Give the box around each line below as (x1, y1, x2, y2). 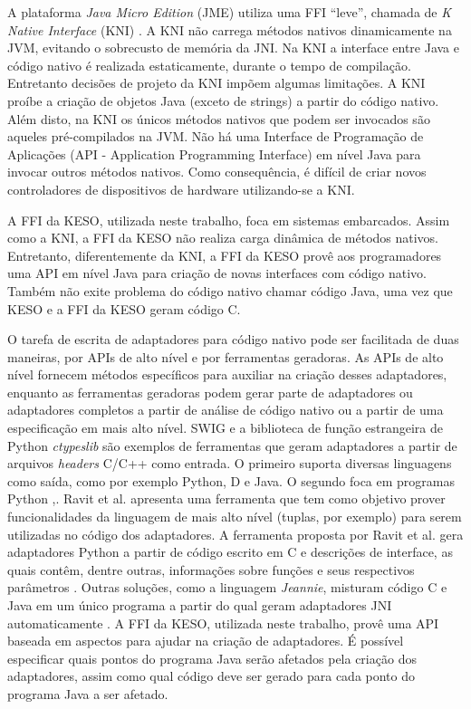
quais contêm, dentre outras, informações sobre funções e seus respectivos (7, 560, 415, 579)
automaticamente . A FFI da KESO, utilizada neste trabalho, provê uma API (7, 613, 439, 632)
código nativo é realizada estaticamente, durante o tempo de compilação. (7, 55, 411, 74)
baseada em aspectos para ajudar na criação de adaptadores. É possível (7, 631, 404, 650)
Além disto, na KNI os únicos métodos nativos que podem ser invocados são (7, 109, 430, 128)
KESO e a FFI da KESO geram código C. (7, 299, 241, 318)
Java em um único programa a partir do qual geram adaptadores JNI (7, 596, 392, 614)
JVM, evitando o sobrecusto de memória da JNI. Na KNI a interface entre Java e (7, 38, 459, 57)
